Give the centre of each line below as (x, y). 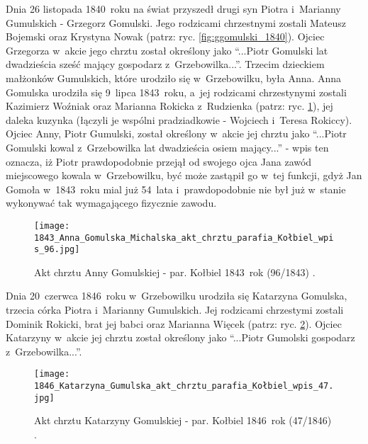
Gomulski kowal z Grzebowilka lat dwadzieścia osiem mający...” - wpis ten (167, 147)
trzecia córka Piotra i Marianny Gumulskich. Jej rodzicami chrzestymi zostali (175, 310)
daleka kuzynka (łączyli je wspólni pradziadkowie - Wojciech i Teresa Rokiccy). (179, 119)
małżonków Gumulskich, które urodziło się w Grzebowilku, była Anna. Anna (174, 78)
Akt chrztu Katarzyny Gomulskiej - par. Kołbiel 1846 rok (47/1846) (183, 420)
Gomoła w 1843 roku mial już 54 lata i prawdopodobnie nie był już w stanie (176, 189)
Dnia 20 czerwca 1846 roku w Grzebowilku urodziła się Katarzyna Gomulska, (177, 296)
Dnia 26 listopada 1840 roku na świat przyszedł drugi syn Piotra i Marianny (173, 8)
